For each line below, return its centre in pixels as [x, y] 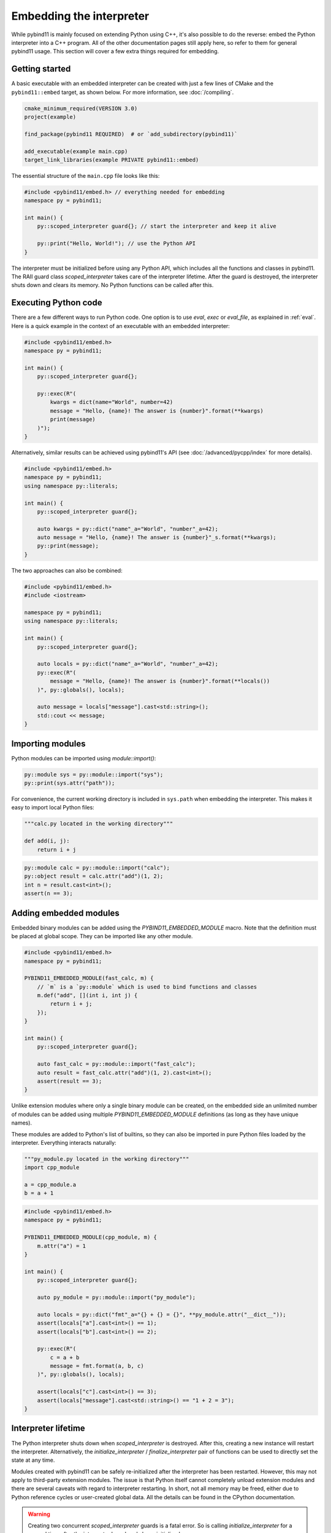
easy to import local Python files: [53, 808]
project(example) [50, 117]
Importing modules [48, 744]
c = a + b [65, 1357]
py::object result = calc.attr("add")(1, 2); [94, 876]
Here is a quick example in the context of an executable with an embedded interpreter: [120, 326]
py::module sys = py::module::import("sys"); [94, 774]
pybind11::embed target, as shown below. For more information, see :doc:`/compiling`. [123, 92]
